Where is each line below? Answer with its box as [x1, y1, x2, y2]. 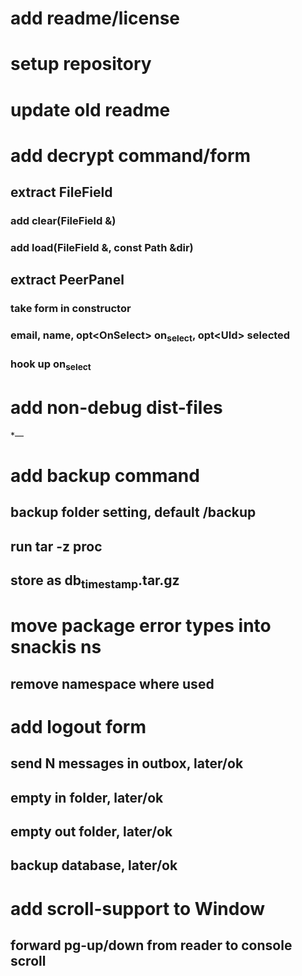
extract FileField [10, 184, 113, 201]
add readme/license [10, 7, 180, 30]
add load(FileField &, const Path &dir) [10, 240, 194, 254]
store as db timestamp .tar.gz [10, 572, 180, 592]
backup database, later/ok [10, 857, 178, 874]
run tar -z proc [10, 538, 103, 555]
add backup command [10, 464, 200, 487]
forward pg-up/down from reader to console [10, 937, 293, 954]
